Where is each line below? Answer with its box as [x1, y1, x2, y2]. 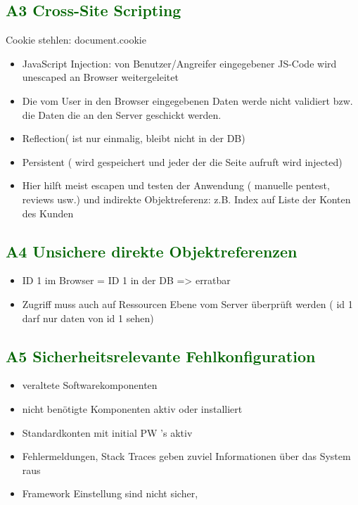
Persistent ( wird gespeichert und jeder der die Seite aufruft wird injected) [22, 154, 343, 169]
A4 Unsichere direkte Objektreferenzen [6, 240, 298, 262]
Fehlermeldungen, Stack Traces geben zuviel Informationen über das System [22, 449, 351, 464]
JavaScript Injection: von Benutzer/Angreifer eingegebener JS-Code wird [22, 56, 337, 70]
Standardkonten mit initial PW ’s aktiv [22, 425, 193, 440]
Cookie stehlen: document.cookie [6, 32, 146, 47]
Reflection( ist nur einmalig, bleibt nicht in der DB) [22, 131, 245, 146]
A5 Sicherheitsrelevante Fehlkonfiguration [6, 345, 316, 366]
